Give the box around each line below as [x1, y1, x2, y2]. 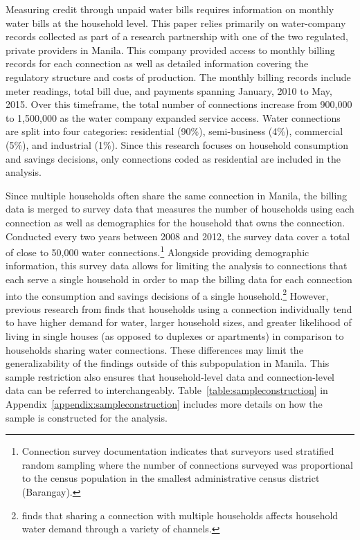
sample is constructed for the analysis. [6, 410, 168, 424]
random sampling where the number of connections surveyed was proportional [21, 457, 353, 471]
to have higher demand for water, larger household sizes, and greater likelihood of [6, 315, 352, 330]
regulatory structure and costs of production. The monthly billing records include [6, 69, 351, 84]
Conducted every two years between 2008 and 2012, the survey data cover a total [6, 228, 350, 243]
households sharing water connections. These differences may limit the [6, 342, 303, 357]
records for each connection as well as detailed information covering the [6, 56, 309, 71]
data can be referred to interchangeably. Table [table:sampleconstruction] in [6, 383, 328, 397]
